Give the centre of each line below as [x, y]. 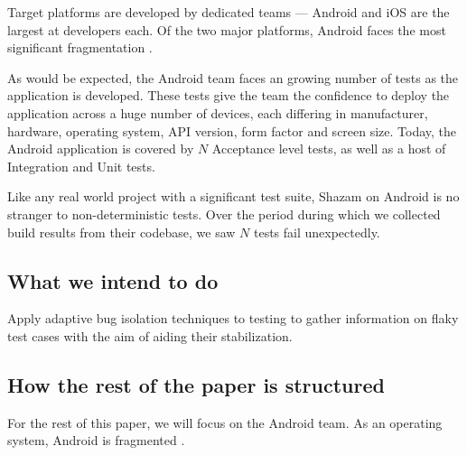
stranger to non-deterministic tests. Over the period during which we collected [224, 214]
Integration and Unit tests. [81, 166]
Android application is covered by [101, 149]
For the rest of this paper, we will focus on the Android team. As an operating [225, 422]
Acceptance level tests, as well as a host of [329, 149]
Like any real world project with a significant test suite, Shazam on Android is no [233, 196]
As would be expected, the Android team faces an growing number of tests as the [233, 77]
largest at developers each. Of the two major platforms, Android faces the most [227, 29]
